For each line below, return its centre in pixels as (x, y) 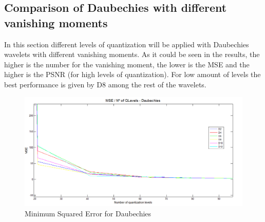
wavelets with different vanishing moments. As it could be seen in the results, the (132, 54)
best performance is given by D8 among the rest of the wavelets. (105, 84)
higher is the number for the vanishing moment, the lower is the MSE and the (127, 64)
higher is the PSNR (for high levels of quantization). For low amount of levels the (132, 74)
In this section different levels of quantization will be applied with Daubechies (127, 44)
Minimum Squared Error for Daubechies (88, 213)
